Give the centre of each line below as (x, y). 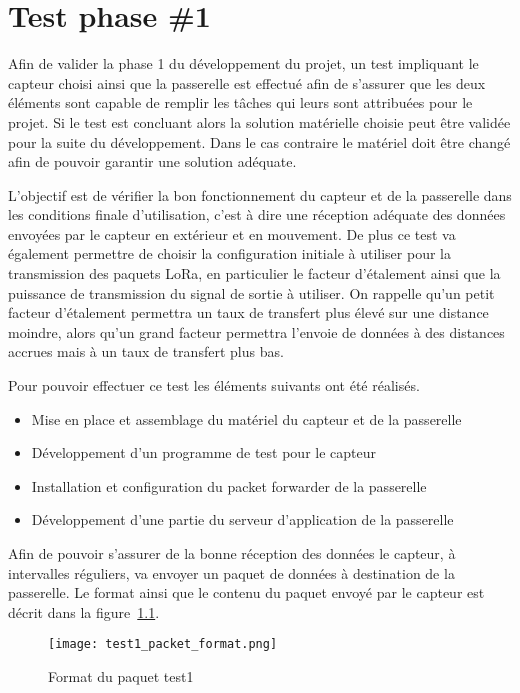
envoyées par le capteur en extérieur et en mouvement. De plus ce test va (232, 233)
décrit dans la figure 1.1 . (84, 611)
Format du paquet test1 (121, 676)
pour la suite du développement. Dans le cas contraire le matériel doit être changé (259, 141)
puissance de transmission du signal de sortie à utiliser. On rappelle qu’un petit (251, 292)
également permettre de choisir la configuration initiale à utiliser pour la (229, 253)
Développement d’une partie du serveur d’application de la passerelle (242, 519)
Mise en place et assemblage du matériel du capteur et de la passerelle (246, 418)
